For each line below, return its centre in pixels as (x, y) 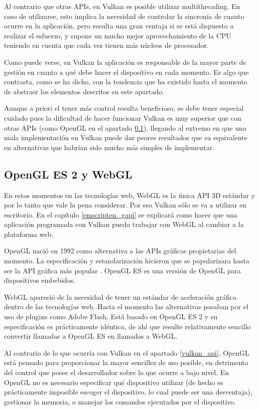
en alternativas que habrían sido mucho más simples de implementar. (109, 147)
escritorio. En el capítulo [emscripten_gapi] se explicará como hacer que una (121, 214)
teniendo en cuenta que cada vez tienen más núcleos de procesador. (106, 45)
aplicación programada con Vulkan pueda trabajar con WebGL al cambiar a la (124, 224)
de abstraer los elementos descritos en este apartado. (84, 91)
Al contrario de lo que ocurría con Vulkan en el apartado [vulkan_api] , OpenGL (127, 352)
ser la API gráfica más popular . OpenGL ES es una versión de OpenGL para (123, 270)
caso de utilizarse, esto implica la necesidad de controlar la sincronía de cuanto (124, 16)
